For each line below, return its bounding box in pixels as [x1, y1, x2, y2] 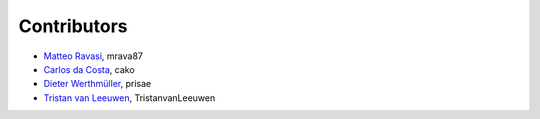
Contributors [18, 15, 129, 37]
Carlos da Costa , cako [43, 63, 135, 75]
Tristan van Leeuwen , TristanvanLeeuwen [43, 91, 216, 104]
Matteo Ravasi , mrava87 [43, 50, 144, 62]
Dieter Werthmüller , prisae [43, 78, 152, 90]
